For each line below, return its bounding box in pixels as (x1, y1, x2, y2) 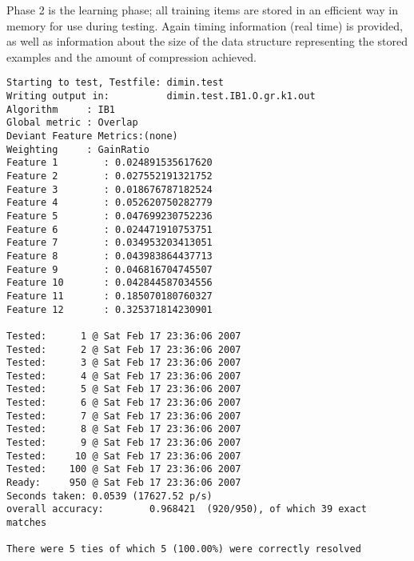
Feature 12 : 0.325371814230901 (6, 303, 213, 315)
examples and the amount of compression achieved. (6, 48, 257, 65)
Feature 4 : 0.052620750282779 (6, 197, 213, 209)
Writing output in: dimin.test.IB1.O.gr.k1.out (6, 90, 316, 102)
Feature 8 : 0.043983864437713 (6, 250, 213, 262)
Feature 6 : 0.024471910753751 (6, 223, 213, 235)
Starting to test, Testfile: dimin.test (6, 77, 225, 89)
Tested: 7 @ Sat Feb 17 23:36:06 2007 (6, 410, 241, 422)
